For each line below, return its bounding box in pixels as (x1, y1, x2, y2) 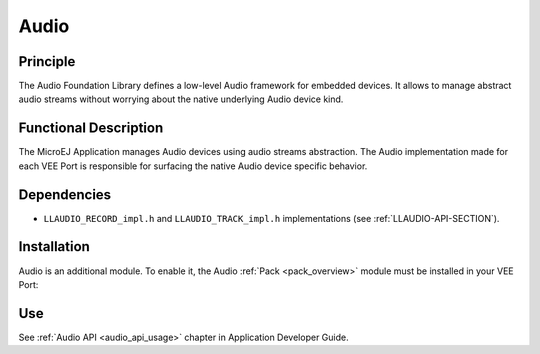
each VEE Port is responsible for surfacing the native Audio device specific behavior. (18, 160, 368, 172)
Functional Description (18, 120, 164, 137)
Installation (18, 238, 90, 255)
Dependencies (18, 186, 112, 203)
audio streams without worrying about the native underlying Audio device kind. (18, 93, 344, 105)
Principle (18, 53, 76, 70)
